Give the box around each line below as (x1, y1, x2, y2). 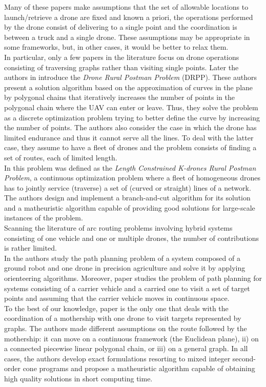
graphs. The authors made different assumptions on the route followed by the (4, 323, 247, 333)
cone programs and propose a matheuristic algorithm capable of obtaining (23, 363, 255, 374)
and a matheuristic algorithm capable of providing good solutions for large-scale (4, 202, 255, 213)
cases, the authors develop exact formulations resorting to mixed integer (4, 353, 231, 363)
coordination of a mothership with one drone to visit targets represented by (4, 313, 241, 323)
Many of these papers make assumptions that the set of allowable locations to (4, 2, 249, 12)
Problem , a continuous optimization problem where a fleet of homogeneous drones (4, 172, 261, 183)
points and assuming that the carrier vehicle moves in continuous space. (4, 293, 230, 303)
